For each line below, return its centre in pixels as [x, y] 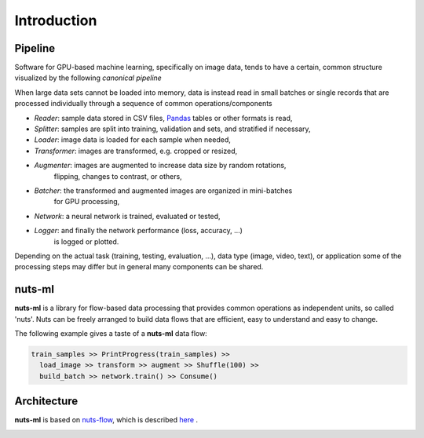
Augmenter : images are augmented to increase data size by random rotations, [160, 166]
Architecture [46, 401]
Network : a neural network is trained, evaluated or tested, [127, 216]
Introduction [56, 20]
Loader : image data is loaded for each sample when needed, [132, 140]
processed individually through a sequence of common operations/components [143, 104]
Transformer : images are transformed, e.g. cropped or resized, [136, 151]
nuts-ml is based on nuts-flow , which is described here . [106, 420]
